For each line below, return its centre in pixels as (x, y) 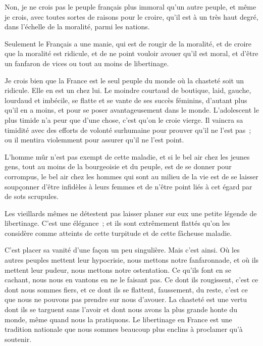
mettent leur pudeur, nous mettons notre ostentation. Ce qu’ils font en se (118, 269)
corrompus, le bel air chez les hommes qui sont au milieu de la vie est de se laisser (131, 176)
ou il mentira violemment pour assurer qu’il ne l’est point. (94, 140)
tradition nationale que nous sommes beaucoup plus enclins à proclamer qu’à (124, 329)
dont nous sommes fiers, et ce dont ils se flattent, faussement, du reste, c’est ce (126, 289)
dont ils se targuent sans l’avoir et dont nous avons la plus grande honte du (121, 309)
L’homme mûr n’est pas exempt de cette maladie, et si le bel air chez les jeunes (127, 156)
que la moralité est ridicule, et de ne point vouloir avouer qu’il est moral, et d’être (131, 53)
